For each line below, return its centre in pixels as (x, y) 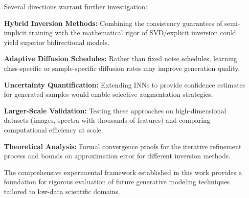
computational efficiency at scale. (54, 129)
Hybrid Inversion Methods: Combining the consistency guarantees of (113, 23)
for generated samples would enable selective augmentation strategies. (109, 94)
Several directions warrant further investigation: (76, 6)
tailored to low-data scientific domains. (62, 191)
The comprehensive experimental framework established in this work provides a (123, 172)
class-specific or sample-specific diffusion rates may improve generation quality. (122, 68)
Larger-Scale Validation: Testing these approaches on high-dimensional (115, 110)
